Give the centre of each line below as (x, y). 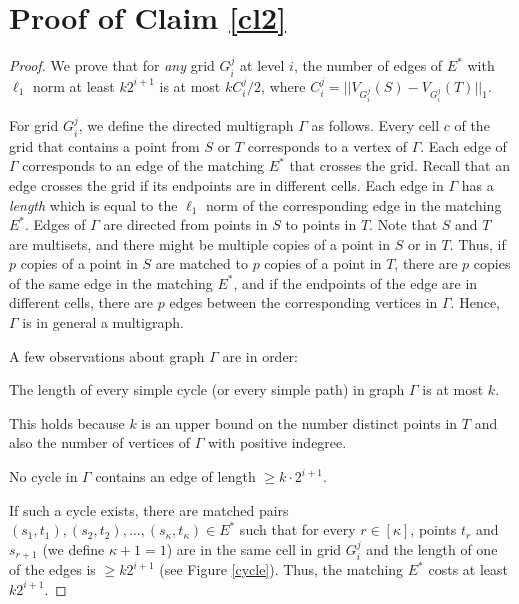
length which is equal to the (93, 204)
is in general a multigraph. (103, 322)
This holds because (67, 422)
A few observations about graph (107, 355)
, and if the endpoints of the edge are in (355, 282)
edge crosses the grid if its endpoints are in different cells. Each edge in (226, 184)
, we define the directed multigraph (186, 125)
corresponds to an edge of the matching (143, 165)
